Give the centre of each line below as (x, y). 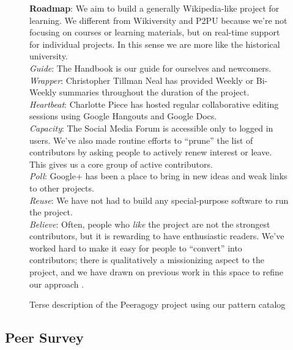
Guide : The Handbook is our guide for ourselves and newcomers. (150, 68)
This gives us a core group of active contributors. (121, 164)
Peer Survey (44, 337)
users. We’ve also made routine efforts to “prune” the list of (141, 140)
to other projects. (62, 188)
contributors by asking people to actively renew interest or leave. (151, 152)
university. (49, 56)
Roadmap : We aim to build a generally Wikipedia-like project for (154, 8)
